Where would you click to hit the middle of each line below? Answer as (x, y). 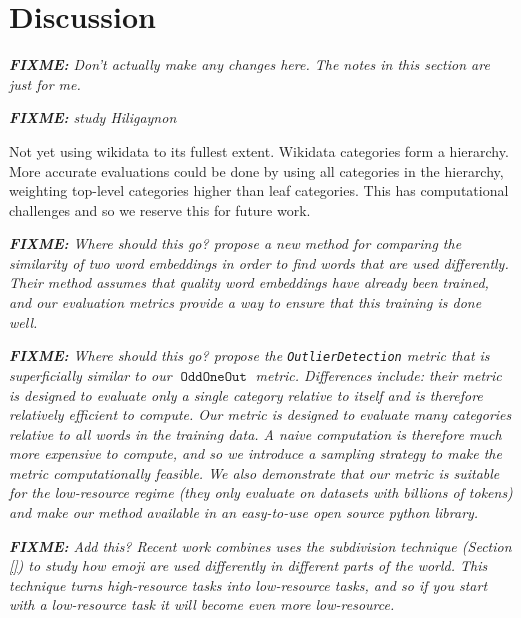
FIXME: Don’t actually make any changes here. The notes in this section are (249, 64)
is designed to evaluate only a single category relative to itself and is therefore (246, 394)
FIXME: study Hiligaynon (93, 117)
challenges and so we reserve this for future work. (160, 209)
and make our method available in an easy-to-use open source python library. (244, 512)
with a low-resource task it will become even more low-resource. (202, 604)
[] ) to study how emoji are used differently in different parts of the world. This (248, 565)
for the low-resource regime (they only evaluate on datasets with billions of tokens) (261, 492)
